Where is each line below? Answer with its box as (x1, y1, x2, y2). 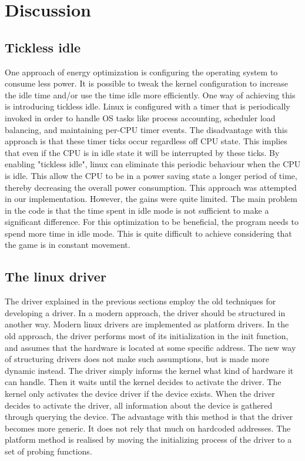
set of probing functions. (5, 445, 92, 457)
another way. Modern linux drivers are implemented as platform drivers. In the (5, 318, 289, 330)
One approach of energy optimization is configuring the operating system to (5, 65, 278, 78)
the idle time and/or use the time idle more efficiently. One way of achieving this (5, 88, 296, 101)
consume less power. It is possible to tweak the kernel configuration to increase (5, 77, 289, 89)
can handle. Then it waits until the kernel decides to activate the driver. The (5, 376, 281, 388)
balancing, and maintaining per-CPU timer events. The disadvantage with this (5, 123, 288, 135)
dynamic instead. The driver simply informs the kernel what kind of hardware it (5, 364, 294, 376)
